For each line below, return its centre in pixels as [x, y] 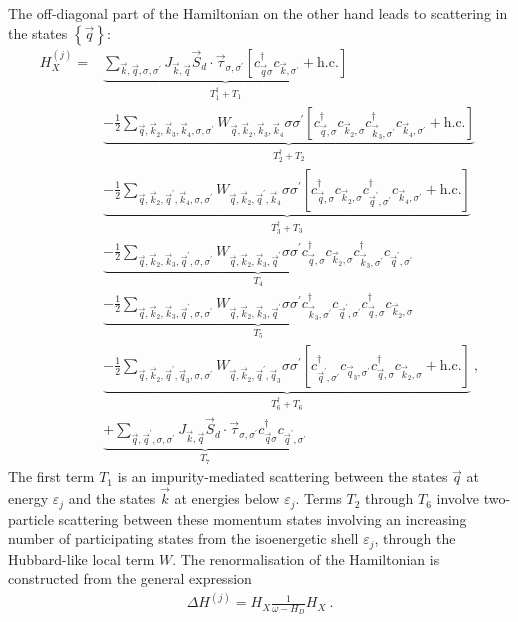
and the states [112, 498]
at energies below [227, 498]
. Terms [318, 498]
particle [31, 518]
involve [457, 498]
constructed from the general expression [130, 578]
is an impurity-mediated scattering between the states [282, 476]
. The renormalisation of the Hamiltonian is [306, 558]
